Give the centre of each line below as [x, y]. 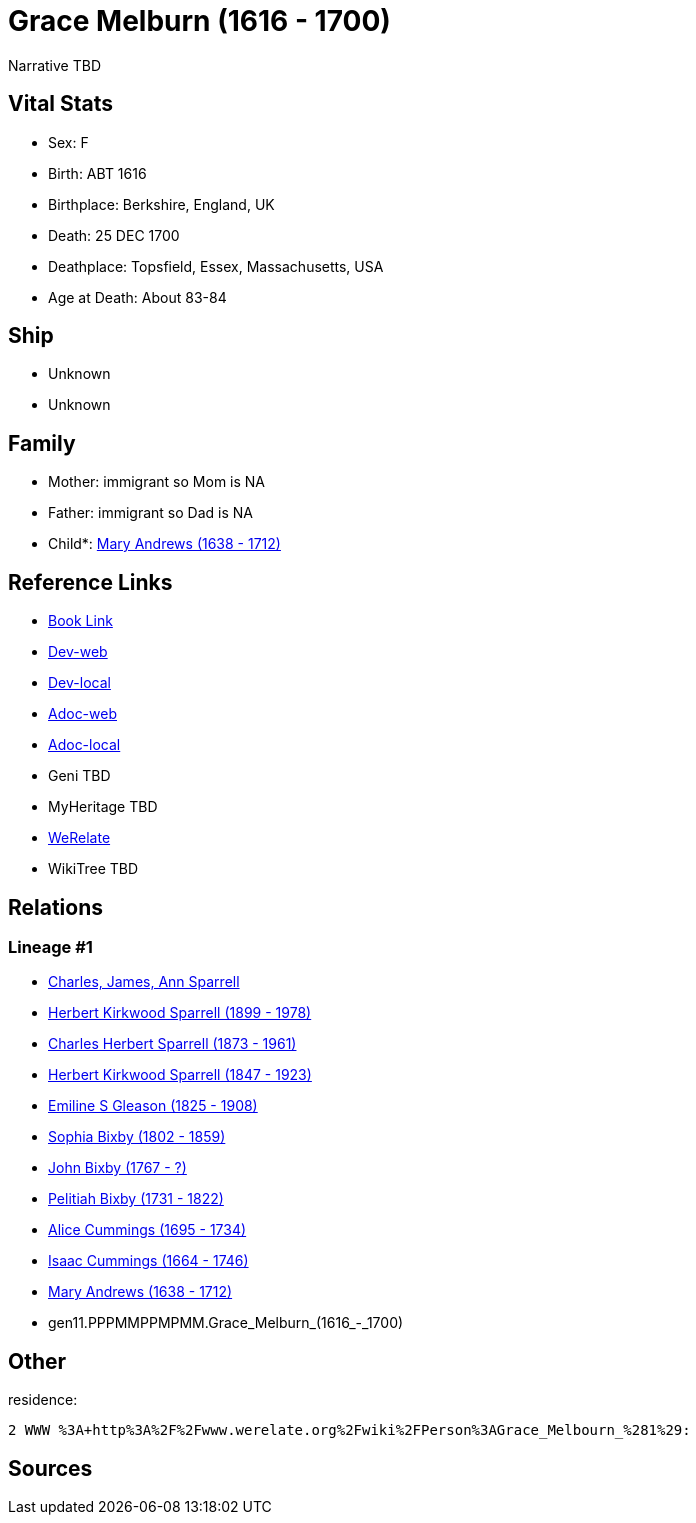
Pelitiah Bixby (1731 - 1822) [136, 1199]
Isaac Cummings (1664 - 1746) [148, 1261]
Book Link [80, 621]
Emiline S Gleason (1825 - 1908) [153, 1106]
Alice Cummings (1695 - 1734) [147, 1230]
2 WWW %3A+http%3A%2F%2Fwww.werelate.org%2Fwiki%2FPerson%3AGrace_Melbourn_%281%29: [349, 1430]
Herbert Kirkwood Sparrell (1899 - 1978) [180, 1013]
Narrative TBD [54, 65]
